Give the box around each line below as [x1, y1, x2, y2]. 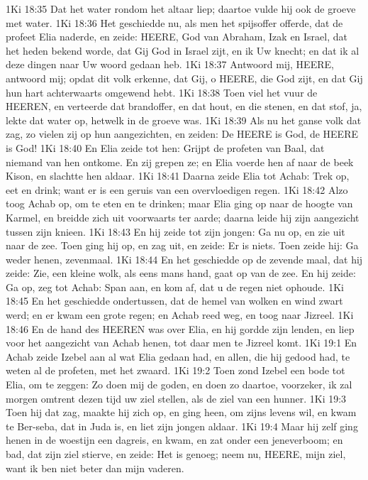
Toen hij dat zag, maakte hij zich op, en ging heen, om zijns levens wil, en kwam [6, 405, 357, 420]
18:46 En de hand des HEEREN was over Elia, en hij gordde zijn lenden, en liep [6, 321, 355, 336]
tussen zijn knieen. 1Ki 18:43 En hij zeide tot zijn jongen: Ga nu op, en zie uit [6, 224, 345, 239]
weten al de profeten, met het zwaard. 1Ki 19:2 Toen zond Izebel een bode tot [6, 363, 345, 378]
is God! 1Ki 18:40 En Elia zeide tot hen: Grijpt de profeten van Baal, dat [6, 140, 325, 155]
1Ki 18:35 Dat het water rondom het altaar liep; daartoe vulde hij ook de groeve [6, 1, 356, 16]
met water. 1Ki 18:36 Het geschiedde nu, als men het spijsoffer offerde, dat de [6, 15, 343, 30]
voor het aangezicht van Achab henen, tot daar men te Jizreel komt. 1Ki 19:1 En [6, 335, 357, 350]
